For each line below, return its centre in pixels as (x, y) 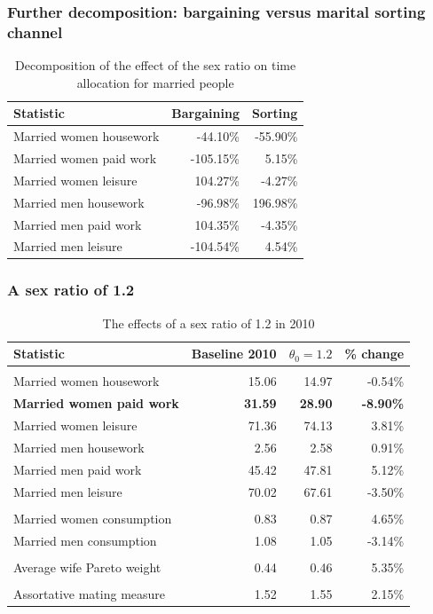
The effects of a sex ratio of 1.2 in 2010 (209, 323)
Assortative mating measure (90, 593)
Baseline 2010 (234, 354)
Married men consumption (85, 540)
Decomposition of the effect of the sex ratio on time (156, 65)
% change (374, 354)
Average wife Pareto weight (87, 567)
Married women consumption (93, 518)
